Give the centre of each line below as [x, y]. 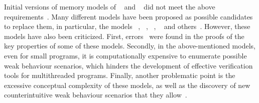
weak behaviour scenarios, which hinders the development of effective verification [128, 65]
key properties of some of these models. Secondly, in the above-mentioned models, [130, 46]
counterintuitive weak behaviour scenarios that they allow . [96, 95]
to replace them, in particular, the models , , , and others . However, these [127, 26]
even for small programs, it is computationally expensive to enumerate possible [125, 55]
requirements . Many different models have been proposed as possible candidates [128, 16]
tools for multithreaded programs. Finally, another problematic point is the [120, 75]
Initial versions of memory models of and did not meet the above [110, 6]
